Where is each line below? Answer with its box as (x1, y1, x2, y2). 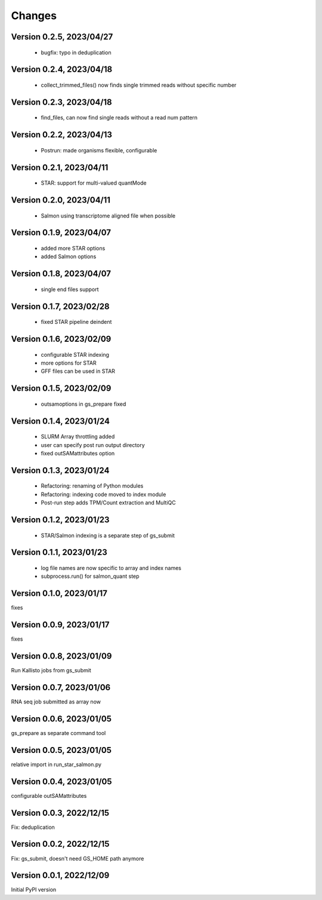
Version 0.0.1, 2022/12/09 (11, 870, 110, 881)
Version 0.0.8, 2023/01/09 (11, 651, 112, 661)
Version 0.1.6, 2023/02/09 (11, 334, 112, 344)
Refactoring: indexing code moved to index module (41, 491, 166, 498)
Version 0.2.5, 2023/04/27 (11, 32, 113, 42)
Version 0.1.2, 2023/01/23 (11, 515, 110, 525)
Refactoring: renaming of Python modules (41, 482, 144, 489)
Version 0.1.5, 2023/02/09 (11, 383, 112, 394)
